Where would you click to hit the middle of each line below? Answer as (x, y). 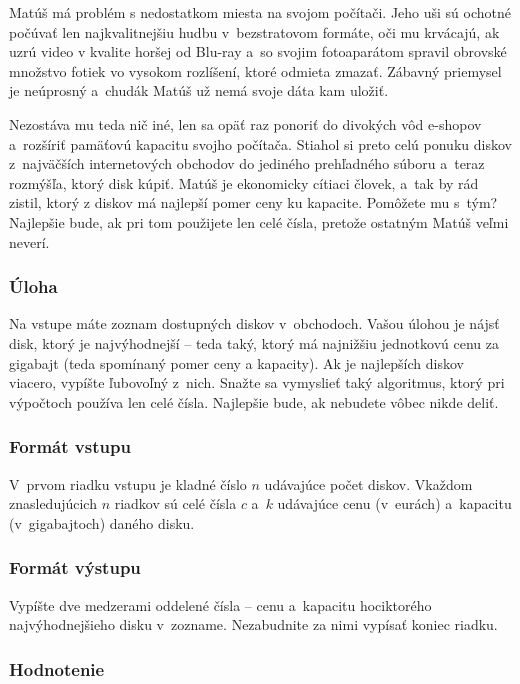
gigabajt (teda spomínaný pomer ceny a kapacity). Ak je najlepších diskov (236, 362)
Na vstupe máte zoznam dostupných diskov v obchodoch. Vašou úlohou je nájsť (254, 323)
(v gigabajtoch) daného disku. (102, 522)
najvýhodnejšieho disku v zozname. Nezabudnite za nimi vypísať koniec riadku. (253, 624)
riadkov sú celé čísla (175, 503)
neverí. (29, 241)
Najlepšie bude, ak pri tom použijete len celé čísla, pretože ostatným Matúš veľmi (259, 221)
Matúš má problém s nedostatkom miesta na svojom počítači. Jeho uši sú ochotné (260, 12)
